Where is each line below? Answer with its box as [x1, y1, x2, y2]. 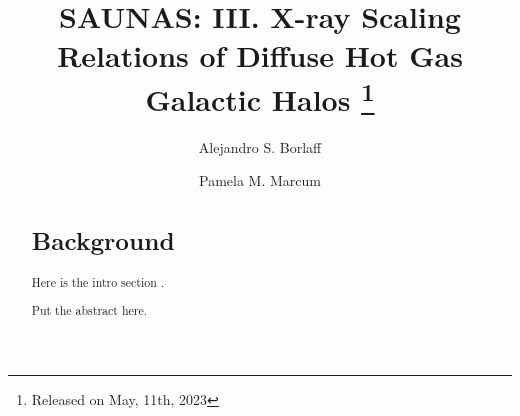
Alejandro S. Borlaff [198, 136, 322, 157]
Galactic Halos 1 [145, 74, 375, 119]
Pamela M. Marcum [199, 170, 321, 191]
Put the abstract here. [31, 302, 148, 319]
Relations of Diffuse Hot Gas [57, 35, 463, 76]
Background [31, 223, 175, 258]
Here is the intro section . [31, 273, 165, 290]
